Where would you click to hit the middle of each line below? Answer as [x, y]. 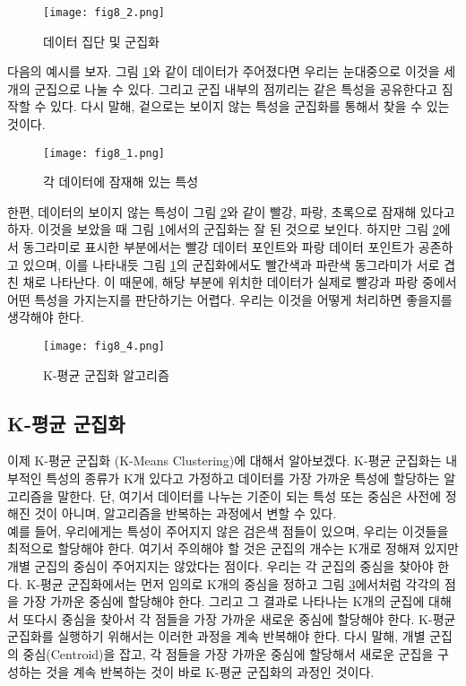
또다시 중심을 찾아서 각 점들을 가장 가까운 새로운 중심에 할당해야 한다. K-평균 [239, 618]
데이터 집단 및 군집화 [101, 41]
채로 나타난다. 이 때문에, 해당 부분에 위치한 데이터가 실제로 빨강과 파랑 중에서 [240, 282]
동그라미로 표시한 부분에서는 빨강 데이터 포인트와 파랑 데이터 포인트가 [219, 247]
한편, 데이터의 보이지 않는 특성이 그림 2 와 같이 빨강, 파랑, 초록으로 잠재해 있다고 [231, 211]
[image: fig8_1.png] [104, 153]
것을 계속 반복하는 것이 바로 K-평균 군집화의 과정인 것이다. [210, 671]
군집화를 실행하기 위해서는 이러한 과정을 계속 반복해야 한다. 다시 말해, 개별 [216, 636]
